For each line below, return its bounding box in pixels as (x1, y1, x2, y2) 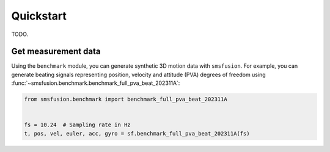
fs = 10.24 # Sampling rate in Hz (24, 121, 131, 128)
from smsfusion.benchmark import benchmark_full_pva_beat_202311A (24, 96, 227, 103)
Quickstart (11, 9, 67, 23)
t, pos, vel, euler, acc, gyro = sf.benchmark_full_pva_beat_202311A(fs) (24, 130, 250, 137)
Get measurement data (11, 46, 101, 57)
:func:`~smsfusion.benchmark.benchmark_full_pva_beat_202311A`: (11, 79, 180, 87)
